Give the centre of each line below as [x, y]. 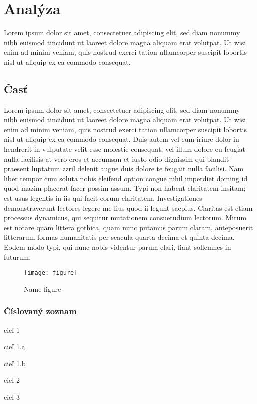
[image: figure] [51, 273]
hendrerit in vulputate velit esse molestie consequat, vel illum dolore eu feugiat [125, 149]
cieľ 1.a [15, 347]
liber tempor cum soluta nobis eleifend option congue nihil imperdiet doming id [126, 178]
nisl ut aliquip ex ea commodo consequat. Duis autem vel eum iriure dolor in [122, 139]
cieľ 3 [12, 397]
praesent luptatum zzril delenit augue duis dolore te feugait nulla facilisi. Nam [124, 168]
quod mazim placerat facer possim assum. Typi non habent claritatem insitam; [125, 188]
